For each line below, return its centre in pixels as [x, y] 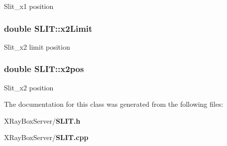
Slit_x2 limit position [37, 46]
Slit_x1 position [29, 6]
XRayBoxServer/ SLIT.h [42, 120]
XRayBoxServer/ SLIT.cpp [46, 137]
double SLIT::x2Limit [48, 28]
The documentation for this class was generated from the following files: [114, 104]
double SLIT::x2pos [44, 69]
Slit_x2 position [29, 87]
